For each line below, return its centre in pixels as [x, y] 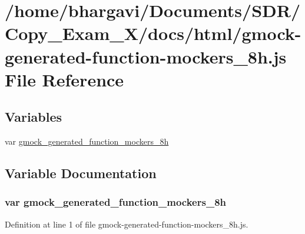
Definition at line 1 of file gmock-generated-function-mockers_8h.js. [127, 224]
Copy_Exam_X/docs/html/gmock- [153, 33]
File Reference [64, 79]
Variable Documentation [81, 173]
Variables [34, 117]
